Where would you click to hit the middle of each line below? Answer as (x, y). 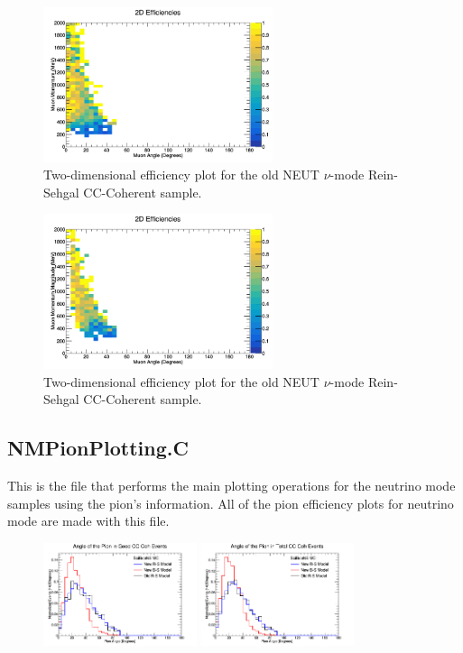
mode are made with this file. (88, 521)
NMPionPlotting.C (98, 448)
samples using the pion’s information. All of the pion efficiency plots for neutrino (231, 503)
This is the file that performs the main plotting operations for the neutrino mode (231, 486)
